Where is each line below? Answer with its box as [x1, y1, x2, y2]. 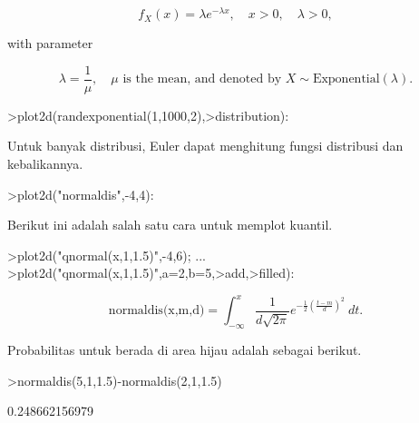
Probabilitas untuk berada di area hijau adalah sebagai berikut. [7, 340, 362, 359]
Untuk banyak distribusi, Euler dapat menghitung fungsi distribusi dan [7, 136, 404, 155]
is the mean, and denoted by [122, 73, 282, 86]
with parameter [7, 34, 93, 53]
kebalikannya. [7, 153, 83, 172]
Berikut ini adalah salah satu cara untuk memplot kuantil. [7, 215, 333, 234]
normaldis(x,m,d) [108, 304, 205, 318]
